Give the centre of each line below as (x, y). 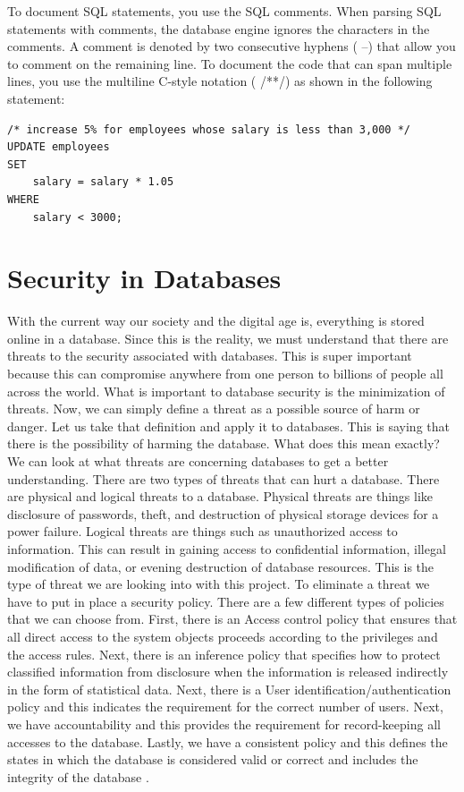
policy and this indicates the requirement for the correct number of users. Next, (225, 707)
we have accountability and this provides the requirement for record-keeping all (224, 724)
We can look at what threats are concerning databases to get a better (198, 461)
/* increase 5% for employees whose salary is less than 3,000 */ (209, 129)
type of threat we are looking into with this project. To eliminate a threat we (219, 584)
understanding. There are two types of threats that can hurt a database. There (224, 478)
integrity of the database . (78, 776)
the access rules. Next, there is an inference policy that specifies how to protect (224, 654)
